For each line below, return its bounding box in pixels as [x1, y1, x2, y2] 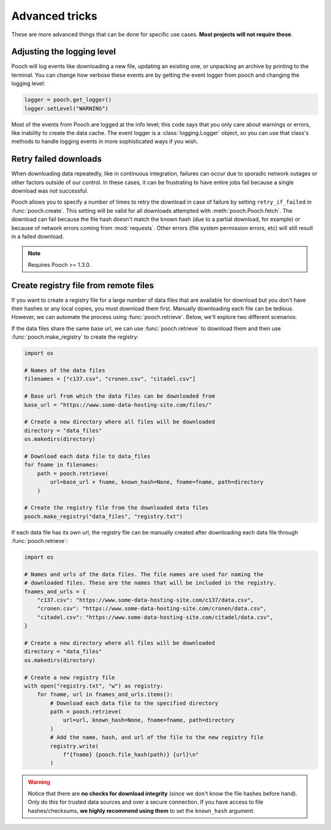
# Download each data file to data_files [24, 453, 151, 459]
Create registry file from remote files [11, 280, 154, 291]
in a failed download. [11, 233, 64, 240]
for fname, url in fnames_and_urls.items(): [37, 691, 173, 698]
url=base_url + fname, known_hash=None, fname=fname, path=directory [50, 478, 264, 486]
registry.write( [50, 742, 99, 750]
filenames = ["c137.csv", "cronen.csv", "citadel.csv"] [24, 375, 196, 383]
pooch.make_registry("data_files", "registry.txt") [24, 513, 183, 520]
